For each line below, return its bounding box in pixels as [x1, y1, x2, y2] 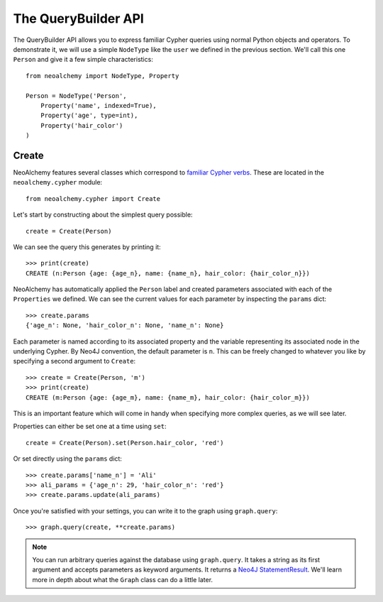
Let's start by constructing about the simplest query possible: [13, 210, 193, 219]
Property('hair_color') [40, 121, 123, 129]
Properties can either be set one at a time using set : [13, 422, 167, 431]
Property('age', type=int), [40, 111, 138, 120]
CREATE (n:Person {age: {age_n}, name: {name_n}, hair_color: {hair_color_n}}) [26, 269, 310, 277]
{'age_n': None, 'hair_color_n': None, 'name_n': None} [26, 322, 224, 329]
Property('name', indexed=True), [40, 102, 157, 109]
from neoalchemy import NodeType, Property [26, 72, 179, 80]
